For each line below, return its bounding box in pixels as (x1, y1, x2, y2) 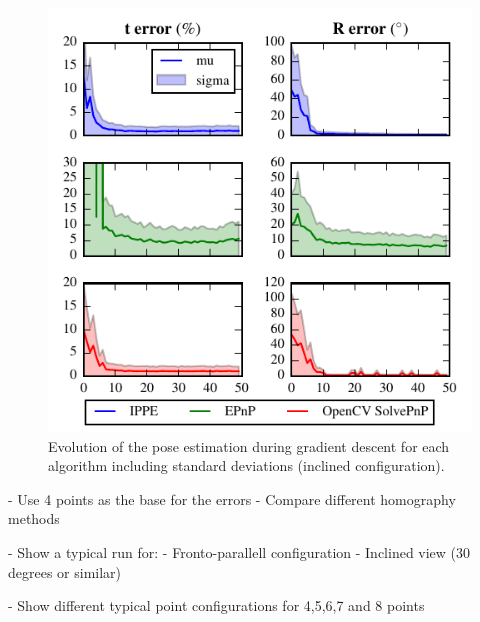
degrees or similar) (8, 561, 122, 582)
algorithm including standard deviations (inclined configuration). (48, 455, 445, 476)
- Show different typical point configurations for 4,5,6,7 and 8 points (8, 595, 425, 616)
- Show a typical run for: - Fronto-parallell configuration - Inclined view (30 (8, 541, 471, 562)
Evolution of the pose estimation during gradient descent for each (48, 435, 450, 456)
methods (8, 508, 60, 529)
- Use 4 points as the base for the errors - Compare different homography (8, 488, 456, 509)
